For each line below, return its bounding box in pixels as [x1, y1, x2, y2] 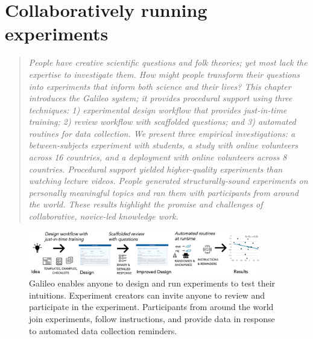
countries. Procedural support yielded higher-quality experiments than [28, 162, 283, 175]
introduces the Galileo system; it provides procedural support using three [28, 92, 292, 104]
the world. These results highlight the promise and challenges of [28, 198, 263, 211]
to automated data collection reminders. [29, 324, 177, 337]
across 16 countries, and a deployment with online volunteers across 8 [28, 151, 287, 163]
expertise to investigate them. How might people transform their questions [28, 68, 300, 80]
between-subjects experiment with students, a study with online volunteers [28, 139, 299, 151]
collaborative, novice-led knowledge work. [28, 210, 179, 223]
